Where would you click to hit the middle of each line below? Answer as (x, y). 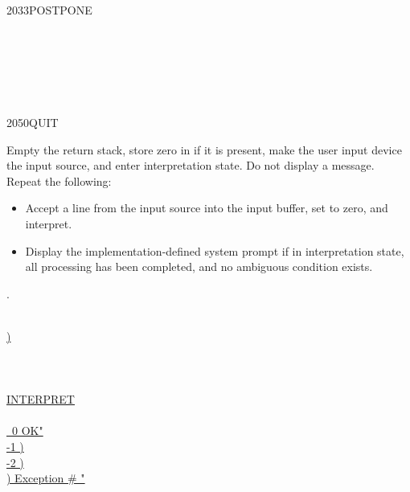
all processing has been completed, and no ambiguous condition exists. (199, 266)
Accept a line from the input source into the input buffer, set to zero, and (207, 208)
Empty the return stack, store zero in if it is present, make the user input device (204, 149)
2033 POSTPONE (49, 10)
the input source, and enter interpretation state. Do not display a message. (191, 165)
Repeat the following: (59, 180)
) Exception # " (46, 478)
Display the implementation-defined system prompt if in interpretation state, (215, 250)
